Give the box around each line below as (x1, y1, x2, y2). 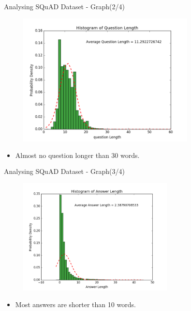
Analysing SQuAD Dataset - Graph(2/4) (4, 1, 125, 11)
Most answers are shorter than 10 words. (15, 299, 136, 309)
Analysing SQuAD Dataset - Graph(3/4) (4, 166, 125, 176)
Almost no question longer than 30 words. (15, 150, 140, 160)
